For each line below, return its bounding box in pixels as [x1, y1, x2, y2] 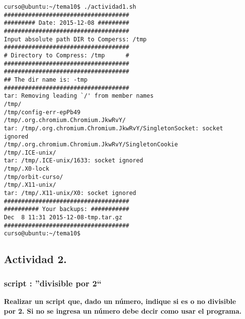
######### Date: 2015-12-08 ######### [4, 19, 129, 27]
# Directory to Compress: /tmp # [4, 52, 129, 59]
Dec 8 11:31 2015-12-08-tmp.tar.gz [4, 214, 122, 221]
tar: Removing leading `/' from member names [4, 92, 154, 100]
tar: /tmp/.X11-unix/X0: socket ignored [4, 190, 137, 197]
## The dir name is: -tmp [4, 76, 87, 83]
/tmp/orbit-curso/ [4, 173, 63, 180]
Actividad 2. [4, 251, 67, 266]
